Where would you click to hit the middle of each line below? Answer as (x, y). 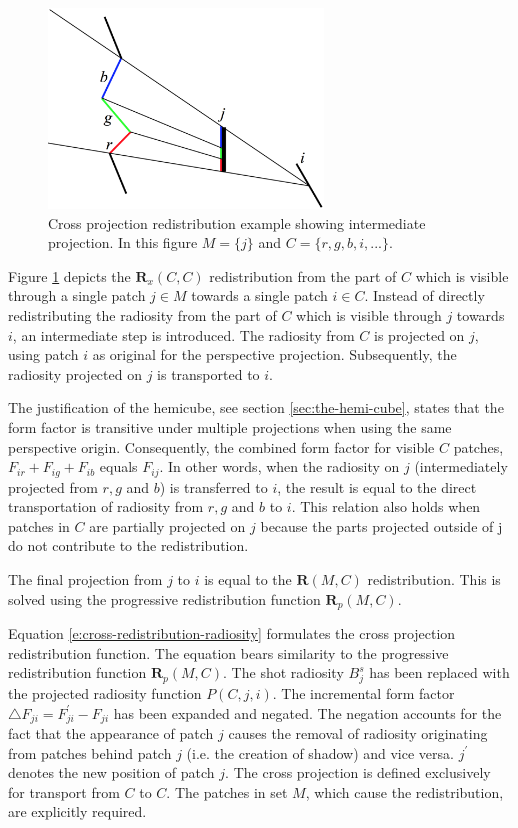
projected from (53, 486)
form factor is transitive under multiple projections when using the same (230, 426)
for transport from (64, 791)
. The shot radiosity (283, 672)
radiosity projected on (75, 373)
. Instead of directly (424, 295)
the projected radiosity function (105, 692)
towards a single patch (259, 295)
